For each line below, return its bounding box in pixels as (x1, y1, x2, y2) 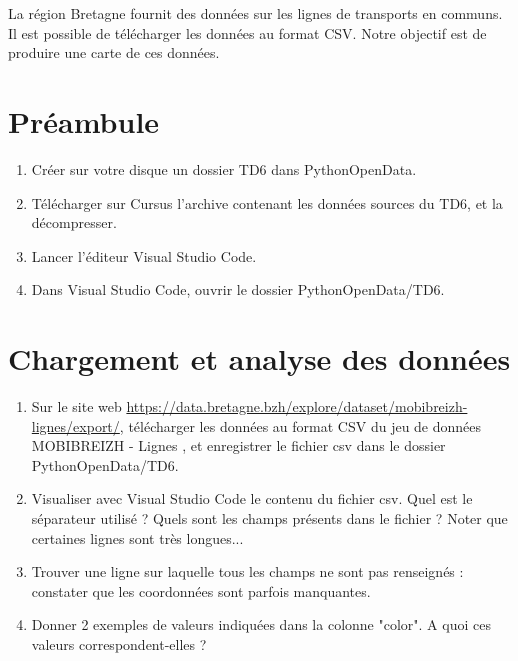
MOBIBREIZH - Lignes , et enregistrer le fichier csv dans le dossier (31, 435, 446, 456)
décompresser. (31, 212, 117, 233)
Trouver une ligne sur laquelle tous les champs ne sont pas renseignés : (31, 561, 464, 582)
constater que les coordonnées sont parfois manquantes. (31, 580, 371, 601)
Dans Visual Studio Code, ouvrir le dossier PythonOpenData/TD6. (31, 279, 445, 300)
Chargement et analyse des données (8, 338, 511, 379)
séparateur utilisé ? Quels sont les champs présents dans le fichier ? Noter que (31, 507, 508, 528)
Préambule (8, 100, 160, 141)
